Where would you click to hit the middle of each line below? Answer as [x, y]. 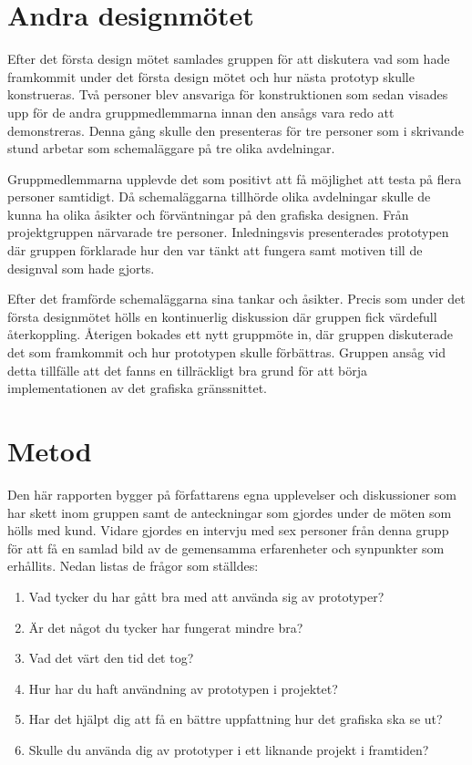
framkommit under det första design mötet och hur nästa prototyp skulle [211, 76]
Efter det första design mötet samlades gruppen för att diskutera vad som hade [229, 59]
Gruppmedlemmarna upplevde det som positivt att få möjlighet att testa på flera [235, 178]
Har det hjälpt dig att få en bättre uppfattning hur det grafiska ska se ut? [236, 719]
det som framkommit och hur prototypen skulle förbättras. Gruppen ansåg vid [226, 352]
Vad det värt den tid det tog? [111, 658]
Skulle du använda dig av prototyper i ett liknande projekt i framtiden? [229, 749]
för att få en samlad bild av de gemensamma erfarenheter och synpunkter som [226, 548]
